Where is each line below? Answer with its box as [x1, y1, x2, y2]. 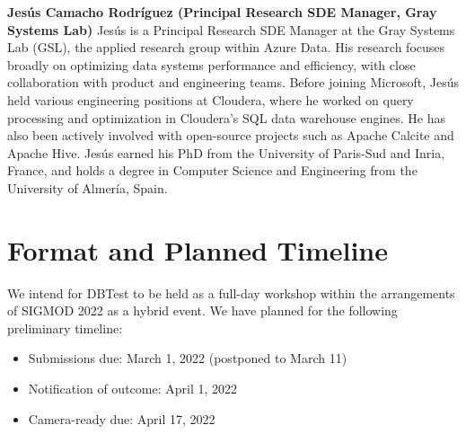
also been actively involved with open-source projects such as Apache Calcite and [7, 126, 454, 145]
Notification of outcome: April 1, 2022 [28, 379, 238, 398]
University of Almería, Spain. [7, 178, 168, 197]
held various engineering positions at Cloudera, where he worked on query [7, 90, 414, 109]
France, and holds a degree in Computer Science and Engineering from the [7, 161, 418, 180]
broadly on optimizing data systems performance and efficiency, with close [7, 55, 416, 74]
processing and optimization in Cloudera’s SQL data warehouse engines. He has [7, 108, 446, 127]
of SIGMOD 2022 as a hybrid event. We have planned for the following [7, 301, 398, 320]
